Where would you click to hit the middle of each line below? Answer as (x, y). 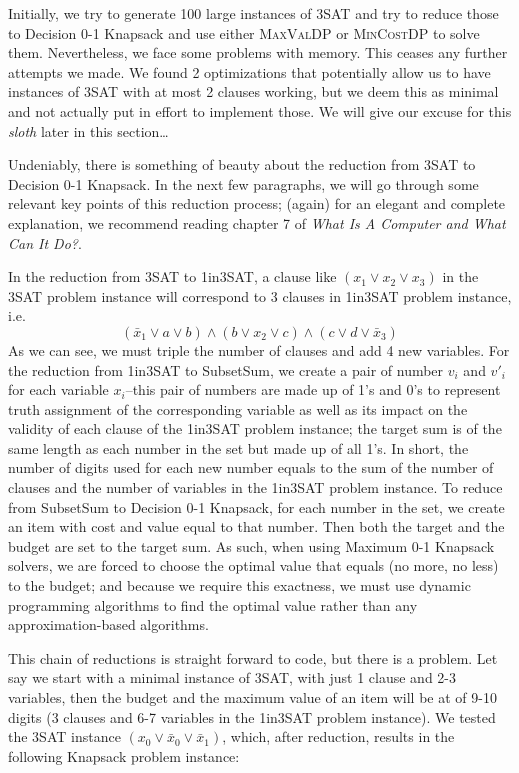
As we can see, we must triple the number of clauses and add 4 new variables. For (259, 349)
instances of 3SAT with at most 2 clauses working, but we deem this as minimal (253, 91)
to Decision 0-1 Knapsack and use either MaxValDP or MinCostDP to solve (244, 32)
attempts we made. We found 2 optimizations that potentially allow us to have (249, 71)
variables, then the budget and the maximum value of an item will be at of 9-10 (252, 697)
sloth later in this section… (88, 130)
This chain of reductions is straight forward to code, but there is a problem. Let (253, 657)
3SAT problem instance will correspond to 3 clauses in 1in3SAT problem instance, (260, 295)
